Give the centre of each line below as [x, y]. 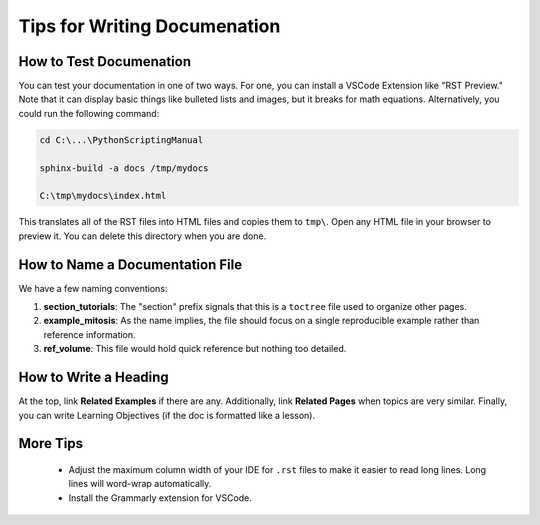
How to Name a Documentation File [130, 264]
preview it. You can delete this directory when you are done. [142, 236]
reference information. [89, 334]
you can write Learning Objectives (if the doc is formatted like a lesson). [166, 415]
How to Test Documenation [105, 61]
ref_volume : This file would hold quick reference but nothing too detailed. [195, 349]
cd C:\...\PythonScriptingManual [121, 139]
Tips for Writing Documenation [149, 26]
